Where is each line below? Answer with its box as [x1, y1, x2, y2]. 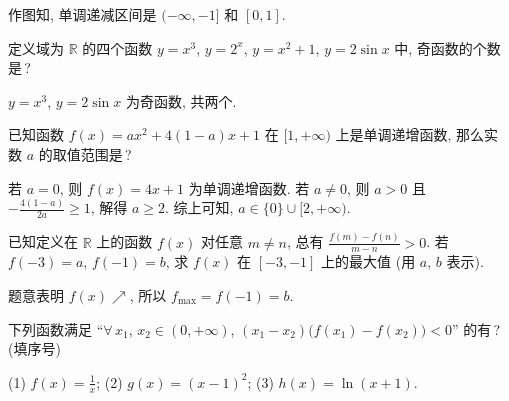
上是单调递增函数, [335, 124, 452, 145]
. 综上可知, [165, 197, 234, 218]
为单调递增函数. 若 [188, 177, 310, 198]
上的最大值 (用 [321, 251, 416, 272]
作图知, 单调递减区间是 [8, 4, 157, 24]
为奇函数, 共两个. [125, 90, 237, 111]
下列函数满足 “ [8, 318, 104, 339]
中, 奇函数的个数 [394, 37, 501, 58]
